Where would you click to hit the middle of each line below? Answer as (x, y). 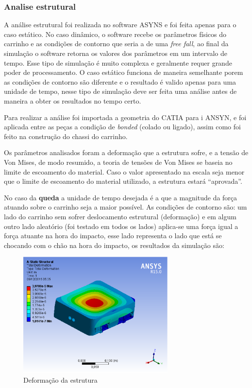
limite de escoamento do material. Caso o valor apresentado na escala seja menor (124, 171)
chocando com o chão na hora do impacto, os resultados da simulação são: (114, 245)
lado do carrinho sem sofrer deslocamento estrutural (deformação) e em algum (120, 216)
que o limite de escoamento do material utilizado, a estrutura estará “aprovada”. (123, 181)
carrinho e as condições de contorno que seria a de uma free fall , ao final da (116, 44)
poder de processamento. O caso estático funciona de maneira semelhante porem (124, 72)
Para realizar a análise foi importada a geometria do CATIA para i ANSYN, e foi (125, 117)
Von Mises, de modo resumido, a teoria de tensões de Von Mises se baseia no (118, 162)
